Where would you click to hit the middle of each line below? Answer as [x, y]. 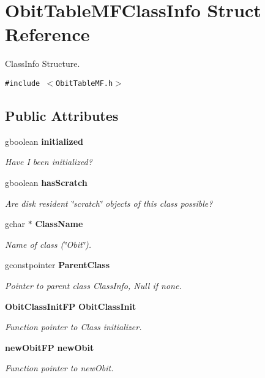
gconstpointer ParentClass [58, 265]
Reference [47, 34]
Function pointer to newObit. [59, 368]
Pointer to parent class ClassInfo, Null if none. [93, 285]
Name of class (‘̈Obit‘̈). [48, 244]
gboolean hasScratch [46, 182]
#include [23, 83]
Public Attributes [62, 115]
